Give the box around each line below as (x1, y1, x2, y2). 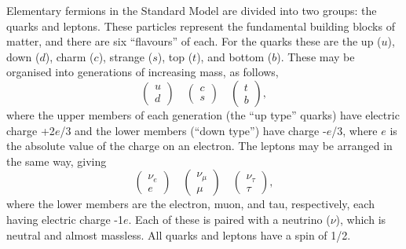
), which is (335, 211, 386, 227)
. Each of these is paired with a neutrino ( (128, 211, 331, 227)
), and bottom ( (196, 48, 272, 64)
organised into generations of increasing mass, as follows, (6, 64, 279, 80)
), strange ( (98, 48, 153, 64)
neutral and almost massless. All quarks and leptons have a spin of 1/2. (6, 226, 351, 243)
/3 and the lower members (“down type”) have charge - (60, 122, 327, 138)
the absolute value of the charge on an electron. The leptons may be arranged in (6, 137, 393, 154)
